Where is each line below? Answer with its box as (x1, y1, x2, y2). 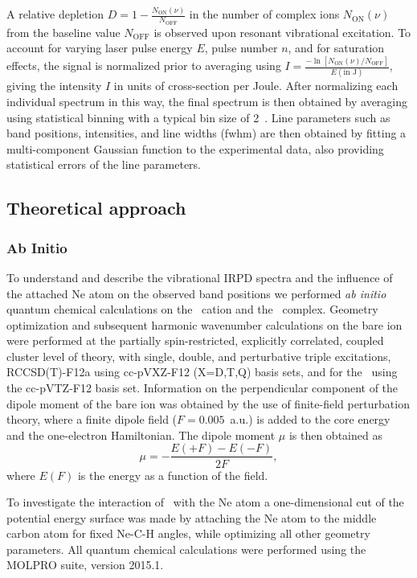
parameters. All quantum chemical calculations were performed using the (6, 540, 366, 557)
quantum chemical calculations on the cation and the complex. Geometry (6, 301, 378, 318)
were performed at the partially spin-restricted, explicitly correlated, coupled (6, 332, 384, 349)
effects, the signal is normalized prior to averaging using (6, 57, 281, 74)
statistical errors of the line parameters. (6, 156, 201, 173)
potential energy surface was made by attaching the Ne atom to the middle (6, 509, 377, 526)
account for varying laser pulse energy (6, 39, 193, 56)
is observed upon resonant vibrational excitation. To (153, 23, 411, 40)
